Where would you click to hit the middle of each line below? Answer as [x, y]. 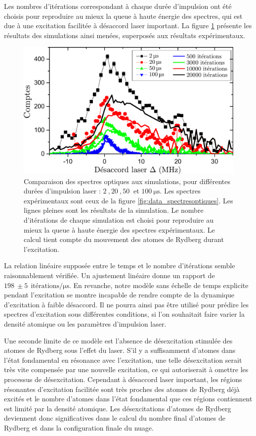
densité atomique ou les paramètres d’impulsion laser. [85, 324]
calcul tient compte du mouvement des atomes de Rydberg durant [124, 239]
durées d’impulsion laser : [62, 191]
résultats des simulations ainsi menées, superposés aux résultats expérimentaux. [125, 35]
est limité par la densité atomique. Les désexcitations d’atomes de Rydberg [118, 408]
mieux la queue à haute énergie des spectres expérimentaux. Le [119, 229]
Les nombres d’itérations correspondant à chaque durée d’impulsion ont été [118, 6]
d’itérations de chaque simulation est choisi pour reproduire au [119, 220]
